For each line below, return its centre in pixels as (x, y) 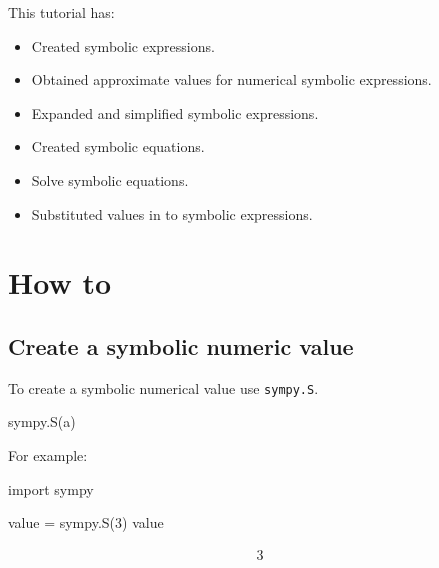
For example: (48, 454)
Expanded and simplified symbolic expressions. (175, 112)
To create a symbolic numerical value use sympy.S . (163, 387)
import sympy (51, 488)
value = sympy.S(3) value (86, 522)
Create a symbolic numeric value (181, 345)
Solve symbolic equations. (110, 179)
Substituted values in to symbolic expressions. (172, 213)
